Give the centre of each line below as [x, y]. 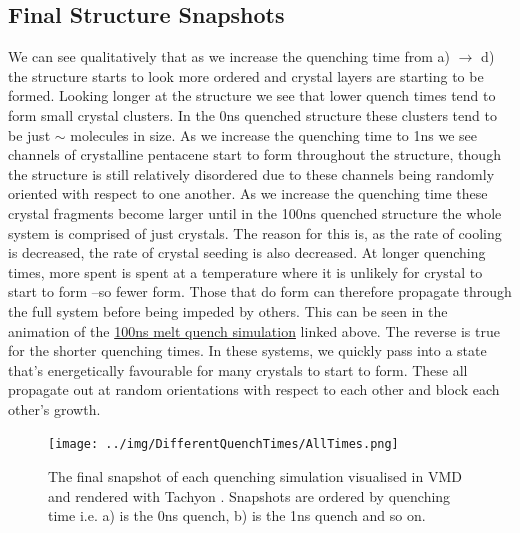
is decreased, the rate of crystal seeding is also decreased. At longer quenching [247, 252]
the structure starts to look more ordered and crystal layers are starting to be [246, 75]
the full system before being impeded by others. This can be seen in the [228, 310]
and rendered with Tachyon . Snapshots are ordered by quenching [249, 495]
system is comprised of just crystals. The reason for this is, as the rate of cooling [255, 232]
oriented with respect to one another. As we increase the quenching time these [248, 193]
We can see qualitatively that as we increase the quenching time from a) [229, 56]
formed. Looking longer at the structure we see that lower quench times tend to [252, 95]
